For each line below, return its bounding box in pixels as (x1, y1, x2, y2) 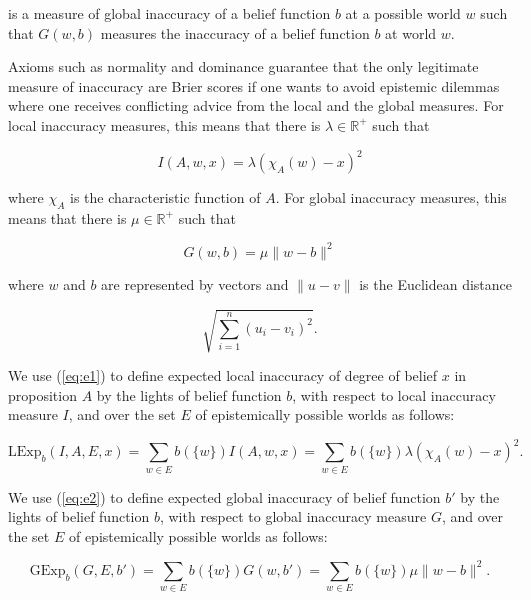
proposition (8, 384, 77, 405)
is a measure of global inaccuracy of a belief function (8, 3, 331, 23)
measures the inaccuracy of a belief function (100, 22, 370, 43)
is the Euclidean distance (359, 273, 513, 294)
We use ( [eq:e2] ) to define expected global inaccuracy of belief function (8, 486, 441, 507)
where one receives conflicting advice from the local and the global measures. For (8, 95, 504, 116)
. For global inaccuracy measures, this (275, 187, 507, 208)
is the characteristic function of (70, 187, 261, 208)
